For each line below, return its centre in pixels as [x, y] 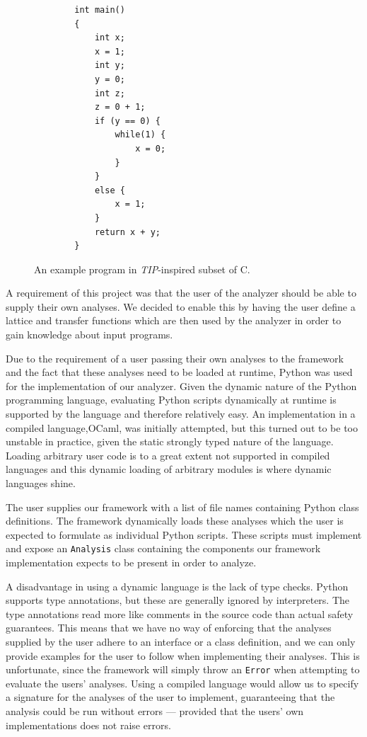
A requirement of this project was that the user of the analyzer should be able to [181, 293]
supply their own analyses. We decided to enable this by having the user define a [181, 306]
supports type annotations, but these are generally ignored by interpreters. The [178, 600]
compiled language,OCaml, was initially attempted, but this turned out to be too [182, 427]
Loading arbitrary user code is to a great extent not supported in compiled [168, 455]
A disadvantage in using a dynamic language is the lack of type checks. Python [177, 586]
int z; [110, 93]
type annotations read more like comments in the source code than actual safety [180, 613]
